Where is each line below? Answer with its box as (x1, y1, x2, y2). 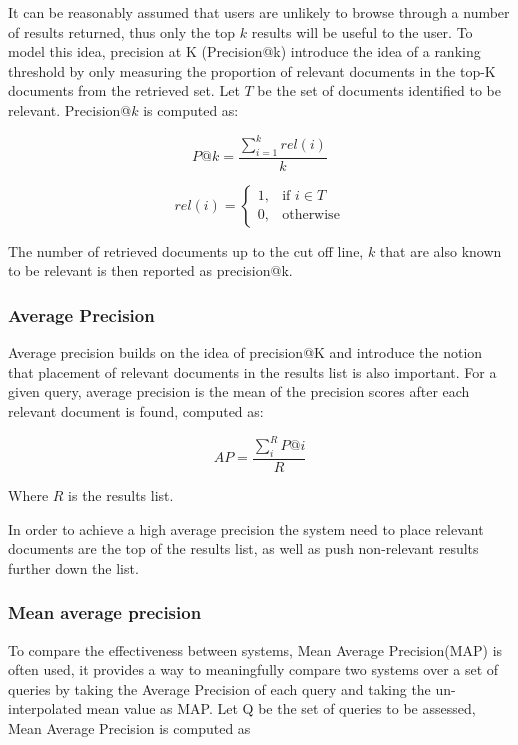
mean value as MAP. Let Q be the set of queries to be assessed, (86, 698, 476, 719)
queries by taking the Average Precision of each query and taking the (8, 678, 431, 699)
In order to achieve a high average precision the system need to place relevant (8, 518, 484, 539)
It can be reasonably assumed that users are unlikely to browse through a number (8, 2, 510, 22)
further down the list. (8, 557, 139, 578)
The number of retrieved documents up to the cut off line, (8, 240, 364, 261)
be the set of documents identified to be (257, 80, 501, 101)
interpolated (8, 698, 82, 719)
